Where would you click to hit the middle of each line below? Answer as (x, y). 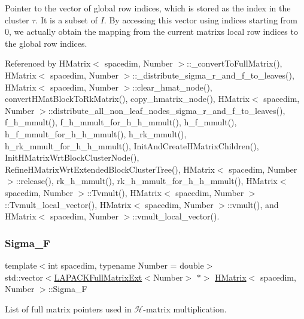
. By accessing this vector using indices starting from (200, 19)
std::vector (24, 277)
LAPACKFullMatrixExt (98, 277)
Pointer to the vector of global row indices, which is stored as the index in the (148, 8)
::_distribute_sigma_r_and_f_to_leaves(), (213, 75)
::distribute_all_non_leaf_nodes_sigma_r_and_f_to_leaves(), (167, 110)
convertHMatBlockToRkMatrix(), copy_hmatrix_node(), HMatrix (127, 99)
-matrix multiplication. (185, 309)
